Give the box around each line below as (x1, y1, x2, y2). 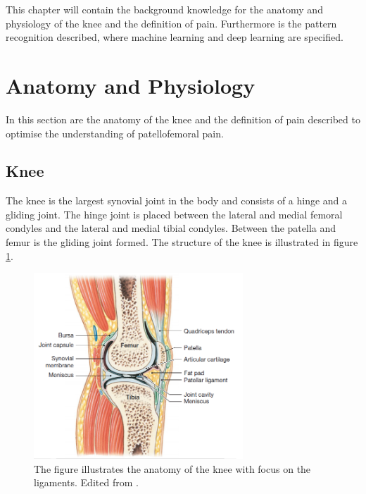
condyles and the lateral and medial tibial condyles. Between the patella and (6, 221, 336, 235)
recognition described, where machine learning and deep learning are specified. (6, 30, 343, 44)
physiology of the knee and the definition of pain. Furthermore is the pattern (6, 16, 337, 30)
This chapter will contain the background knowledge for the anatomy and (6, 2, 323, 16)
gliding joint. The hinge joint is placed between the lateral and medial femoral (6, 206, 343, 221)
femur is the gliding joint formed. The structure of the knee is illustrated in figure (6, 235, 358, 249)
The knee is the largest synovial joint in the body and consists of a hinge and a (6, 193, 348, 208)
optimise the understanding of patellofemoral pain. (6, 125, 224, 140)
